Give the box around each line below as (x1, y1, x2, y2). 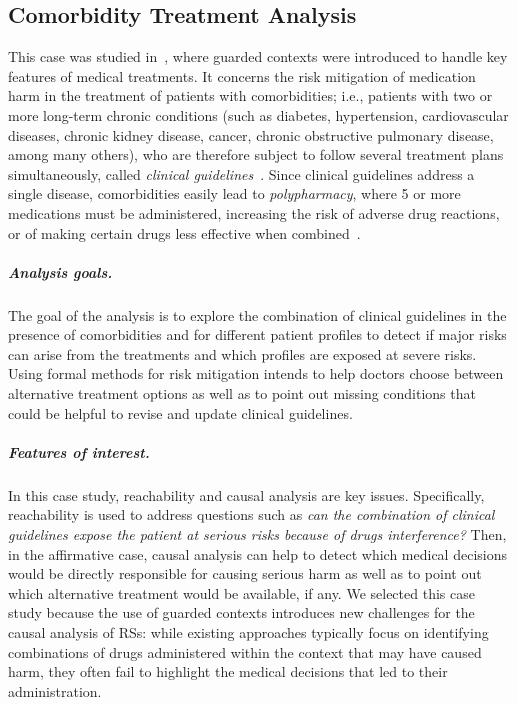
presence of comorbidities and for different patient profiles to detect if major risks (8, 324, 507, 345)
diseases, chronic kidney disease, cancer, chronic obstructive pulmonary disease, (8, 124, 494, 145)
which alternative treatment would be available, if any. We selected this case (8, 582, 475, 603)
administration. (8, 680, 102, 701)
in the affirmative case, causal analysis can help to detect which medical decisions (8, 543, 507, 564)
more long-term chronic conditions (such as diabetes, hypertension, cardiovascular (8, 104, 509, 125)
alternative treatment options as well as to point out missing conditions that (8, 383, 476, 404)
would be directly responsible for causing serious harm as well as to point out (8, 563, 482, 584)
